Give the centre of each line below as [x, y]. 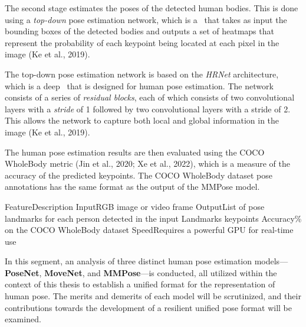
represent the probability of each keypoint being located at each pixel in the [142, 42]
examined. [23, 319]
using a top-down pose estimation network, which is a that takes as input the [146, 19]
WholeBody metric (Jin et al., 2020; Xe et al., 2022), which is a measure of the [147, 163]
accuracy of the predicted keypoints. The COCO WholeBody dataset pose [139, 175]
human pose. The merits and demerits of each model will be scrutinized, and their [153, 296]
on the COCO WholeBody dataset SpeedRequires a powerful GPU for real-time [149, 230]
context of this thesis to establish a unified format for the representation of [140, 284]
